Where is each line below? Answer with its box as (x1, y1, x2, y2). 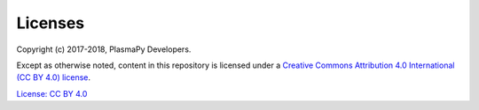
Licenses (16, 13, 85, 33)
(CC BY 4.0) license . (16, 72, 91, 83)
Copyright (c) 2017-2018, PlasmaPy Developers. (16, 44, 192, 55)
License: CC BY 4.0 (16, 88, 88, 99)
